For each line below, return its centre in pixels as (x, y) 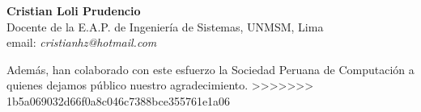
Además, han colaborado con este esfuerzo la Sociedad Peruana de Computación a (210, 69)
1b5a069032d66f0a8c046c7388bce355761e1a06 (119, 100)
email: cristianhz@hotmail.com (82, 42)
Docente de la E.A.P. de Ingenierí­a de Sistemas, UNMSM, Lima (165, 26)
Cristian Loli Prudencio (74, 10)
